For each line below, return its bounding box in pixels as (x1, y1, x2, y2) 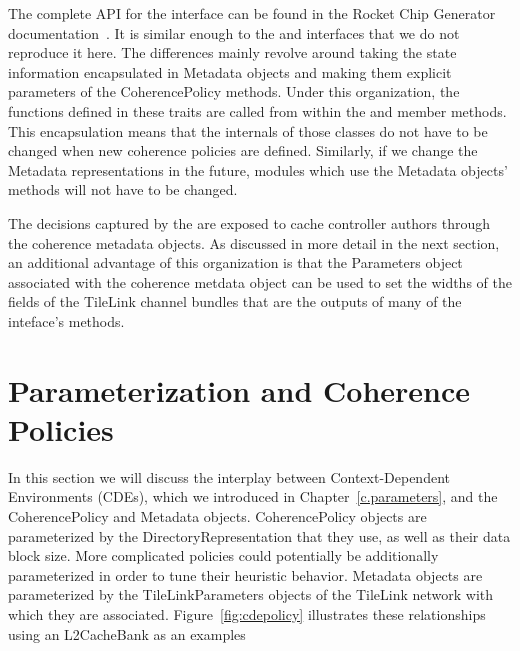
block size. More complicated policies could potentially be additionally (8, 545, 439, 566)
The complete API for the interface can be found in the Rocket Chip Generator (8, 3, 496, 23)
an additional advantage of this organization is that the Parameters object (8, 252, 463, 273)
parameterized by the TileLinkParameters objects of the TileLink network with (8, 584, 494, 605)
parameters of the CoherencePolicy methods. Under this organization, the (8, 81, 460, 102)
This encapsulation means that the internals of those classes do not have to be (8, 120, 488, 141)
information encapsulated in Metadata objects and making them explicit (8, 61, 452, 82)
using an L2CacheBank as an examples (8, 623, 246, 644)
